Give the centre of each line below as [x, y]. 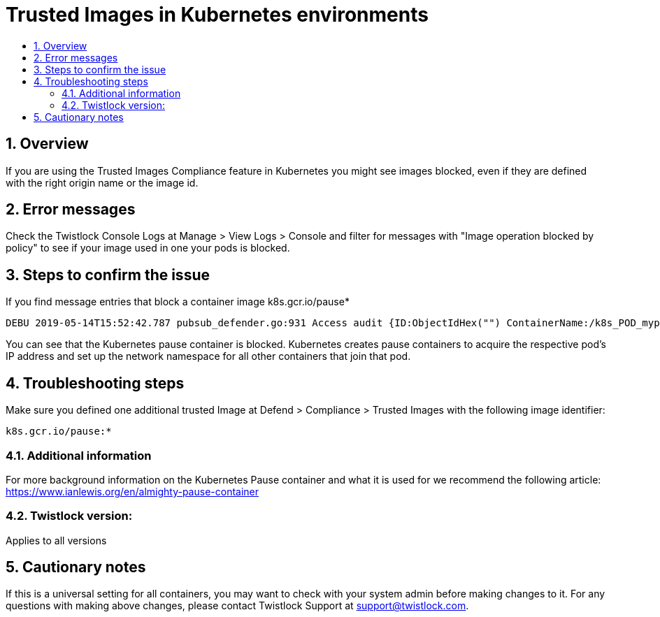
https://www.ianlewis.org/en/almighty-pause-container [132, 491]
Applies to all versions [56, 540]
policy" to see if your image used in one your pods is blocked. [148, 248]
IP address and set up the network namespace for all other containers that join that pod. [208, 356]
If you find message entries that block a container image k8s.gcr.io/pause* [178, 302]
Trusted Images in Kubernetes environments [217, 15]
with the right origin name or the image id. [102, 182]
